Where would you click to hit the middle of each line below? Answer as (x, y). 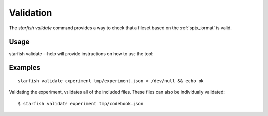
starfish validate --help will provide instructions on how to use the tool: (81, 54)
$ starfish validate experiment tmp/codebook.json (81, 103)
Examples (25, 68)
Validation (31, 13)
